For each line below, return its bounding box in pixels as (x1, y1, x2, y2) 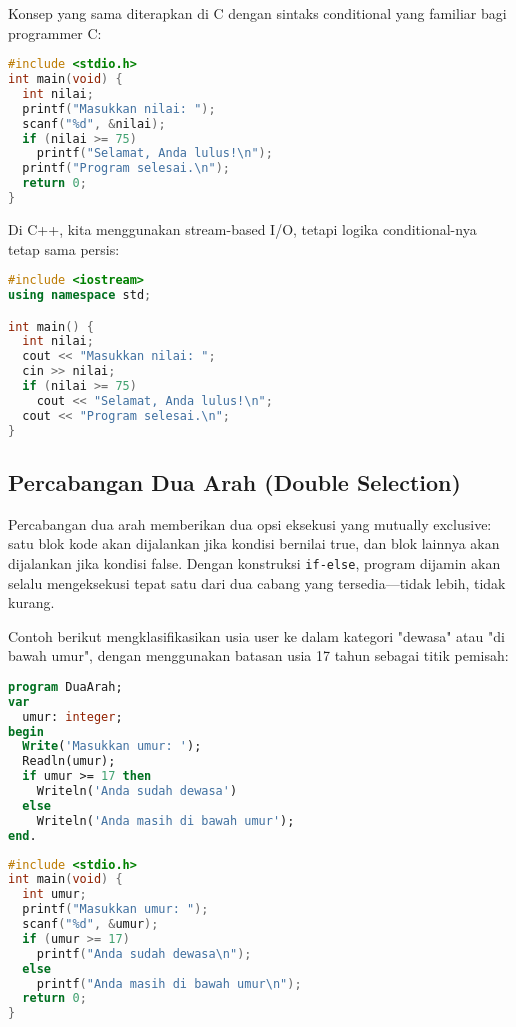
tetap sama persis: (8, 238, 120, 259)
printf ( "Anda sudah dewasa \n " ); (36, 946, 252, 961)
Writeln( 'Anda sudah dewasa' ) (36, 784, 238, 799)
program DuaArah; (8, 679, 123, 694)
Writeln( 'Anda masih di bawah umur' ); (36, 813, 295, 828)
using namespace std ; (8, 288, 152, 302)
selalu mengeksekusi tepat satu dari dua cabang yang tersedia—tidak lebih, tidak (8, 572, 506, 593)
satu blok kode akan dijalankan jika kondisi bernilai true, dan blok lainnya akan (8, 533, 500, 554)
